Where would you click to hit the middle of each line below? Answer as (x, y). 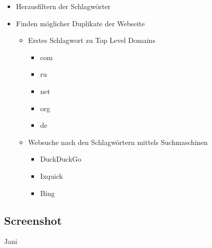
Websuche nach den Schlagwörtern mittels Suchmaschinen (118, 142)
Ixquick (52, 176)
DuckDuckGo (61, 159)
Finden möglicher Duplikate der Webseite (80, 23)
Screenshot (33, 220)
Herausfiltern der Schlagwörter (63, 6)
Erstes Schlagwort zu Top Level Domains (92, 40)
